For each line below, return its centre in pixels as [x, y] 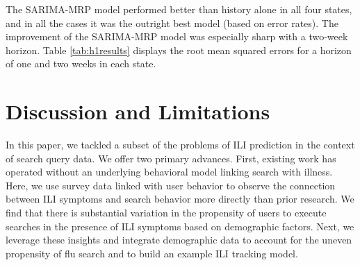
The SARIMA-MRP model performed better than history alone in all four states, [179, 9]
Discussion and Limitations [138, 111]
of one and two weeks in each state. [81, 63]
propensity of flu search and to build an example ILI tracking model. [152, 253]
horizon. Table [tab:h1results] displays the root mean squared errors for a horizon [179, 50]
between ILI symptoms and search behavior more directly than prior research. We [180, 199]
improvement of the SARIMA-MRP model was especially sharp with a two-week [177, 36]
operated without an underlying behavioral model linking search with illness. [169, 172]
